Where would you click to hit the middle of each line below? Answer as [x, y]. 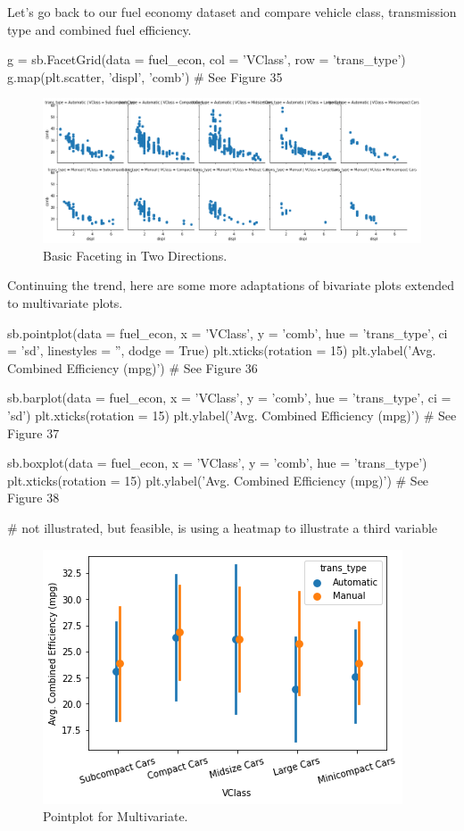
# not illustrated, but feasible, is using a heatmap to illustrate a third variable [223, 527]
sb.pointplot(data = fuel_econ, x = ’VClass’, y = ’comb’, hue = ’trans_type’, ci [228, 332]
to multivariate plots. [65, 303]
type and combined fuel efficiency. [99, 29]
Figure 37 [33, 432]
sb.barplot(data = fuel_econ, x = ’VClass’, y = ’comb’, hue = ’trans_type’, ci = [229, 398]
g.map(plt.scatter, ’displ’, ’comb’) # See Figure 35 [145, 76]
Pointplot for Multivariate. [116, 816]
